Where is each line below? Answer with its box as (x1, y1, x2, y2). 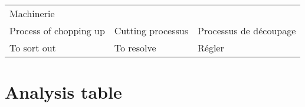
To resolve (114, 41, 156, 54)
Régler (198, 41, 224, 54)
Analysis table (5, 80, 122, 104)
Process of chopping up (9, 24, 105, 37)
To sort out (9, 41, 56, 54)
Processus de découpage (198, 24, 296, 37)
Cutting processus (114, 24, 188, 37)
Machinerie (9, 7, 55, 20)
